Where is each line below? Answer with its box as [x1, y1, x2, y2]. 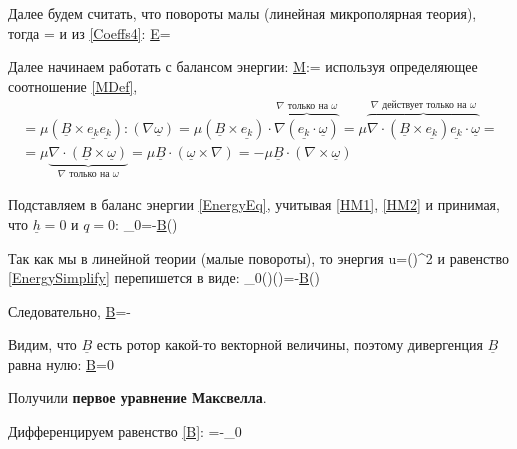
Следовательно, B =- [8, 300, 131, 321]
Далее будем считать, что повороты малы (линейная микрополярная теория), [8, 3, 477, 23]
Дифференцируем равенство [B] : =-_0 [8, 421, 242, 442]
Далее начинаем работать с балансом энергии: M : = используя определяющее [8, 56, 478, 77]
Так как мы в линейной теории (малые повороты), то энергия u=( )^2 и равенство [8, 247, 509, 268]
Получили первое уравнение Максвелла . [8, 387, 267, 408]
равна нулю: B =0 [8, 353, 114, 374]
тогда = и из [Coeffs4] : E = [8, 22, 171, 43]
